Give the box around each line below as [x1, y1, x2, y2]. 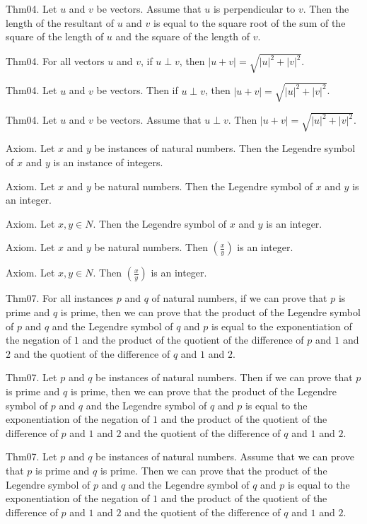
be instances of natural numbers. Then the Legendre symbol [94, 141, 356, 156]
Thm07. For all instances [6, 291, 114, 305]
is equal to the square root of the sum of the [153, 15, 346, 30]
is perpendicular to [213, 1, 296, 16]
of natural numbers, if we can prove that [151, 291, 327, 305]
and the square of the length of [115, 29, 250, 44]
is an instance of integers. [53, 155, 163, 170]
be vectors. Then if [96, 83, 178, 98]
